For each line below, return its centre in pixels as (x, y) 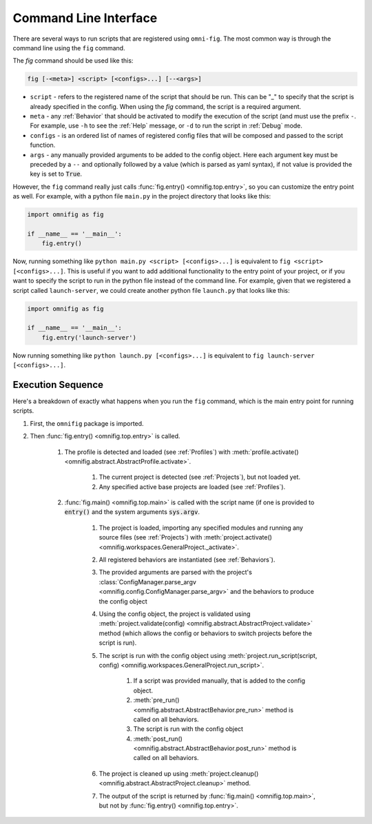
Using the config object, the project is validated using (175, 614)
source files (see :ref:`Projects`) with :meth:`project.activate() (185, 537)
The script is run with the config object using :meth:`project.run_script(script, (208, 655)
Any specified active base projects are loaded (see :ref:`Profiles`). (192, 486)
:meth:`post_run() (158, 739)
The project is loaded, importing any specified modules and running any (201, 528)
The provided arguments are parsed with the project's (176, 573)
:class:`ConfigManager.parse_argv (147, 581)
